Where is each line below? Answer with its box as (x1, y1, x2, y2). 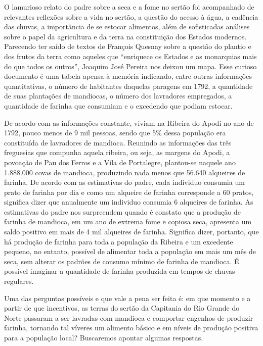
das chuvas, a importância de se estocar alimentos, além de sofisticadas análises (4, 21, 250, 32)
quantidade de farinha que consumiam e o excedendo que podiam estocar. (4, 100, 233, 111)
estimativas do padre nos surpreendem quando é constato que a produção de (4, 206, 241, 217)
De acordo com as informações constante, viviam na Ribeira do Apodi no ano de (4, 117, 254, 128)
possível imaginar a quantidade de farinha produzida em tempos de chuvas (4, 266, 235, 276)
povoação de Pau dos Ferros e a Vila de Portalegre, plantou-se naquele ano (4, 157, 236, 167)
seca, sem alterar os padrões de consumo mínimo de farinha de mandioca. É (4, 256, 239, 266)
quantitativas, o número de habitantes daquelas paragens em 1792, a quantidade (4, 80, 253, 91)
